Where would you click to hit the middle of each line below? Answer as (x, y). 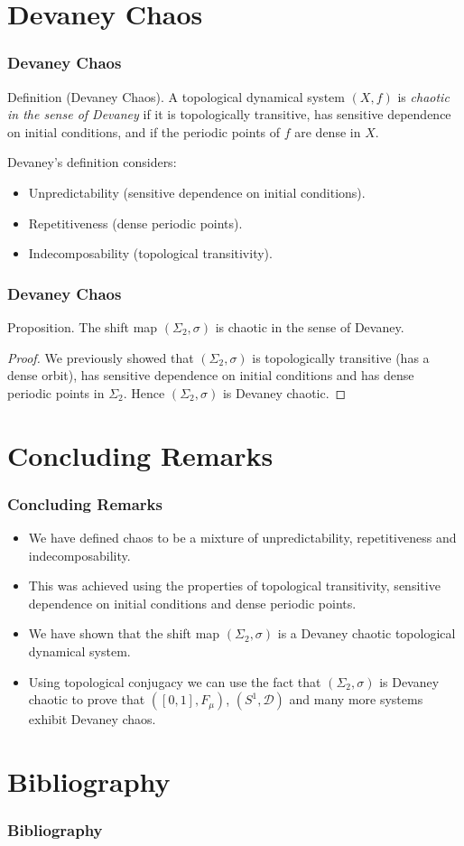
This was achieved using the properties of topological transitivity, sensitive (234, 586)
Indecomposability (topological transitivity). (150, 253)
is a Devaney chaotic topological (367, 633)
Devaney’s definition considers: (92, 162)
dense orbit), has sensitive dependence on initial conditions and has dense (211, 375)
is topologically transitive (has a (341, 357)
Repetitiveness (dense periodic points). (135, 223)
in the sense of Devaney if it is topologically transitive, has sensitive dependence (229, 114)
